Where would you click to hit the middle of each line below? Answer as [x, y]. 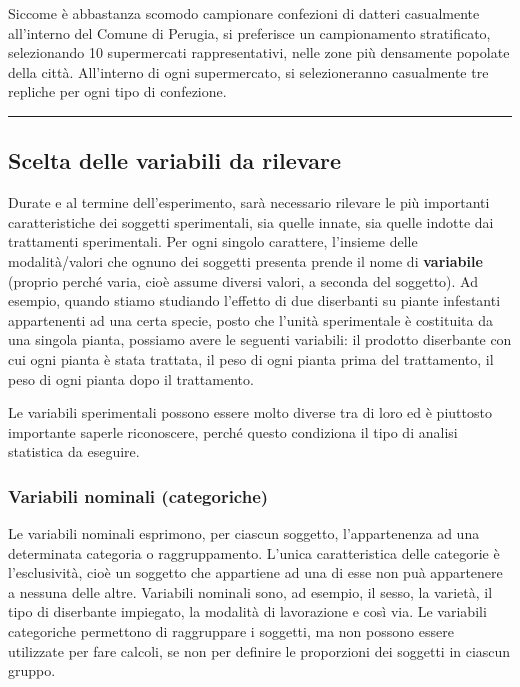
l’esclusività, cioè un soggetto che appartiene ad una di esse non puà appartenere [255, 572]
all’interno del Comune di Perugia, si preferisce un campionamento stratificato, [249, 32]
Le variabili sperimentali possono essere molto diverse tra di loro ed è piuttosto [250, 412]
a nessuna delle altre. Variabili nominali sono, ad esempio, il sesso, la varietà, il [250, 591]
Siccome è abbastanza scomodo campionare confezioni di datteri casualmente [244, 13]
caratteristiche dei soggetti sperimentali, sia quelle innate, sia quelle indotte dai [251, 221]
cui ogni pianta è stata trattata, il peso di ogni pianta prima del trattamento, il [251, 358]
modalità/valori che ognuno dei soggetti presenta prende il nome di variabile [245, 260]
